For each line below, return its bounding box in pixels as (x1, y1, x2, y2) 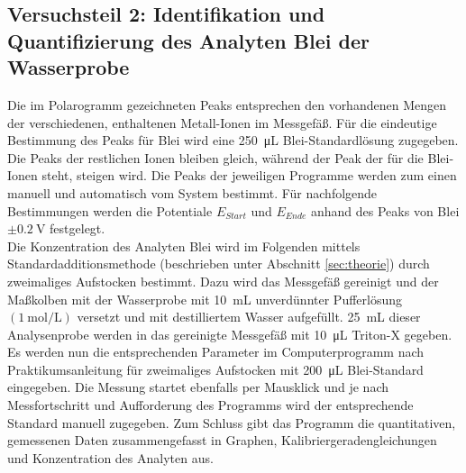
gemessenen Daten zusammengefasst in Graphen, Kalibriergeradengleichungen (7, 431, 437, 450)
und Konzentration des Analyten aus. (7, 448, 214, 467)
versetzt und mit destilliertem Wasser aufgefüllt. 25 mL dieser (77, 307, 421, 326)
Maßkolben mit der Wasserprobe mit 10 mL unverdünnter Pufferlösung (7, 289, 403, 308)
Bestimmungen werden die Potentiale (7, 201, 213, 220)
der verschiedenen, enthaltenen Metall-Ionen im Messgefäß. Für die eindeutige (7, 113, 437, 132)
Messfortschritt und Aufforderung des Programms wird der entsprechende (7, 396, 414, 414)
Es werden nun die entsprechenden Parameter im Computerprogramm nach (7, 342, 425, 361)
